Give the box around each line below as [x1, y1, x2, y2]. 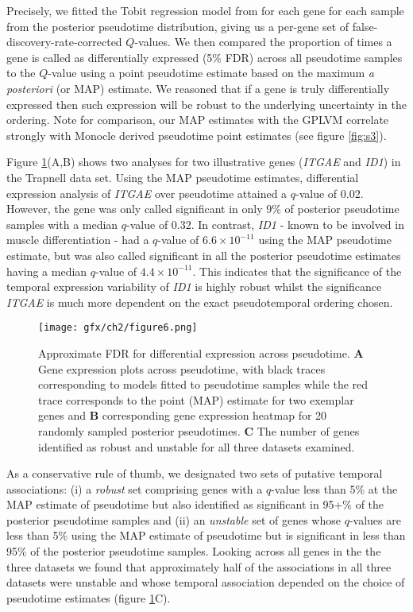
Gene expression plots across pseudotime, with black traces [38, 360, 326, 377]
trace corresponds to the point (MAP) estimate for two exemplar [38, 391, 354, 408]
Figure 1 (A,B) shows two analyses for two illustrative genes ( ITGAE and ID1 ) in [6, 153, 401, 170]
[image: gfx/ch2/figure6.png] [38, 322, 198, 334]
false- [352, 17, 378, 34]
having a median [6, 262, 87, 279]
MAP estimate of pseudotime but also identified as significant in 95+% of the [6, 496, 384, 513]
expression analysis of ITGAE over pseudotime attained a [6, 184, 288, 201]
